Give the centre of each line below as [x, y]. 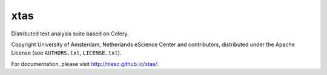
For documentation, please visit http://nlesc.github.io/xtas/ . [85, 64]
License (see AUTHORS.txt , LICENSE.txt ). [66, 53]
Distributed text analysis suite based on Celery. [70, 34]
